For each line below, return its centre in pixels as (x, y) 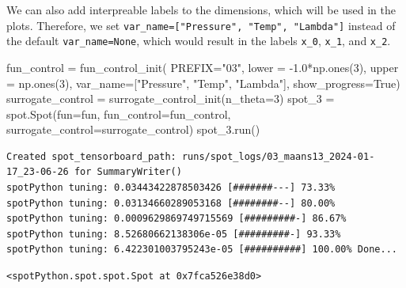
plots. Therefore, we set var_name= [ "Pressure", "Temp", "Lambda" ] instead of (201, 25)
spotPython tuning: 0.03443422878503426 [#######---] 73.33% (171, 188)
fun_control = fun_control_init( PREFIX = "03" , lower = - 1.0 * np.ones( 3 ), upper (203, 67)
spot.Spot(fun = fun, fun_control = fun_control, (119, 114)
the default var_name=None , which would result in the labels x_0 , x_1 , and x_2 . (199, 41)
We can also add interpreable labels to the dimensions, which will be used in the (201, 9)
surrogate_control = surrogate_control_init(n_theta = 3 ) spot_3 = (171, 99)
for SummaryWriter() (128, 172)
